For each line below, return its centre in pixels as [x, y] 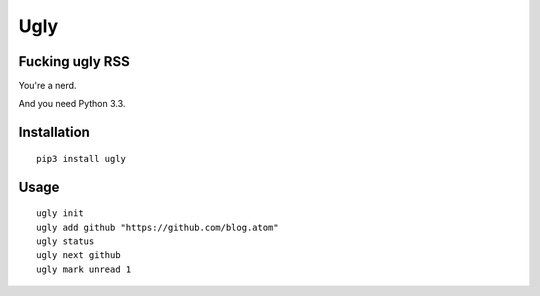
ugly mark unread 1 [84, 269]
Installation [54, 132]
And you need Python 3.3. [72, 104]
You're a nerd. [47, 86]
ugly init [60, 213]
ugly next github [78, 255]
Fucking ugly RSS [74, 61]
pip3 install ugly [81, 158]
